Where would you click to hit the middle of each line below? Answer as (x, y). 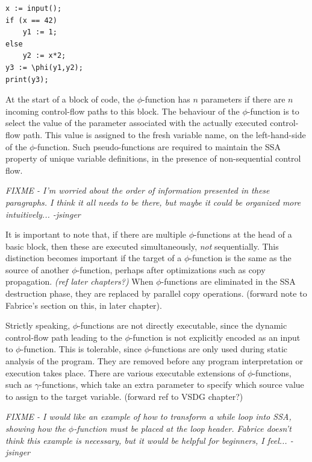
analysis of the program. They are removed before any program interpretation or (154, 361)
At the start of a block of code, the (70, 99)
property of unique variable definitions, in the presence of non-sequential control (153, 158)
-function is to (273, 111)
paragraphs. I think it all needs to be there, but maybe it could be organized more (153, 202)
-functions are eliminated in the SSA (228, 281)
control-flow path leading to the (64, 337)
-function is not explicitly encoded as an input (215, 337)
